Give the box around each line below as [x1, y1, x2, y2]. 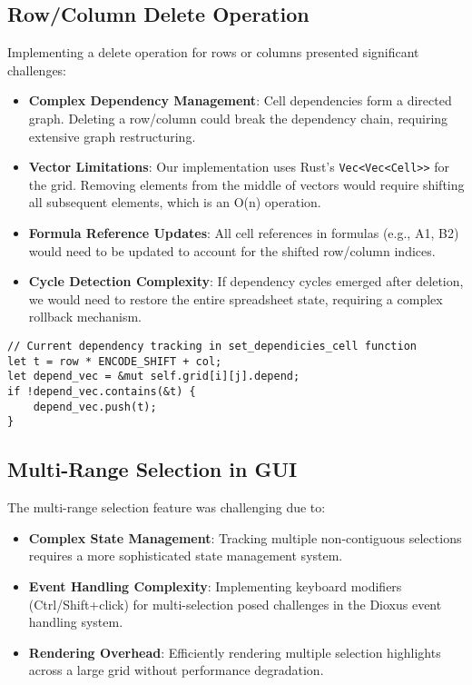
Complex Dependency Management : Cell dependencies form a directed [28, 91, 452, 110]
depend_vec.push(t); [33, 400, 157, 413]
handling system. [28, 612, 123, 631]
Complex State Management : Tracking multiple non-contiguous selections [28, 528, 462, 547]
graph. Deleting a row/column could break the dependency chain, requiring [28, 108, 448, 127]
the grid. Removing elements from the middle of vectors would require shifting [28, 174, 465, 194]
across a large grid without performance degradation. [28, 660, 324, 680]
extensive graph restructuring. [28, 126, 196, 145]
